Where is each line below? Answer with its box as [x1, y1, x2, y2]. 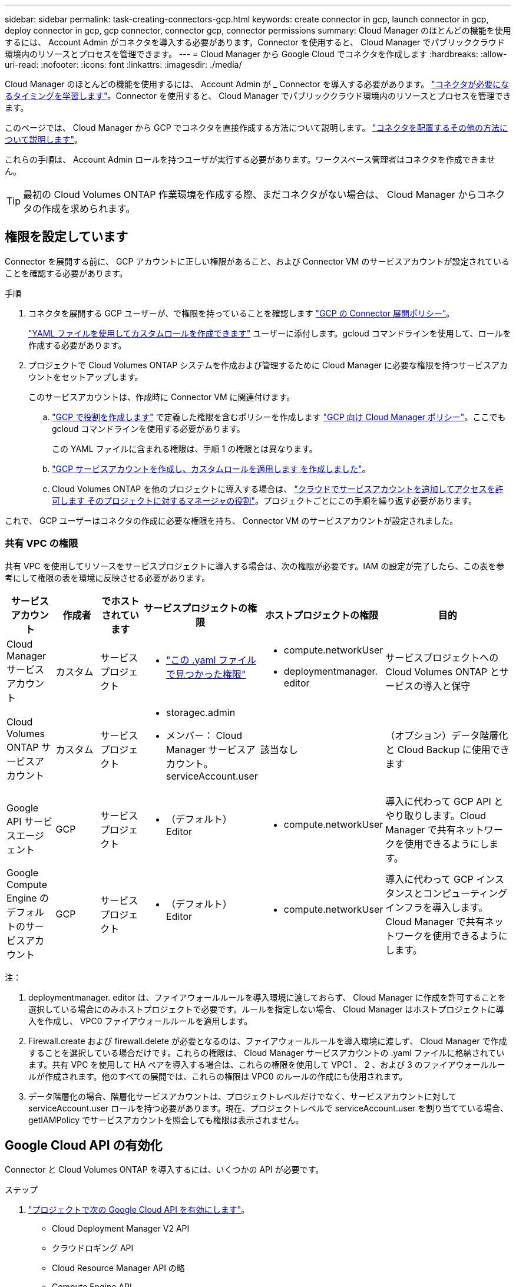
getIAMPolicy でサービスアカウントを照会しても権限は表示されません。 [28, 1114, 304, 1125]
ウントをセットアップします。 [28, 371, 143, 382]
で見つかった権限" [166, 668, 246, 680]
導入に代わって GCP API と [385, 795, 504, 807]
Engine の [6, 892, 49, 904]
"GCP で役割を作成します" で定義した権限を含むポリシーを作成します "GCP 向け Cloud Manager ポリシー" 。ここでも [52, 411, 506, 422]
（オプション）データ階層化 [385, 729, 508, 741]
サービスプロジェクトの [143, 602, 247, 614]
